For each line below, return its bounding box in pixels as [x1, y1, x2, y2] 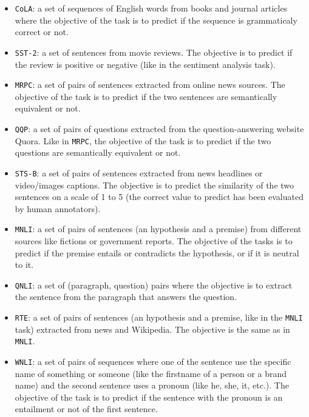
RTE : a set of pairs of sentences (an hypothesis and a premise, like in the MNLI [15, 310, 303, 323]
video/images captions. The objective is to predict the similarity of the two [15, 178, 294, 191]
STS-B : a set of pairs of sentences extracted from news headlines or [15, 166, 263, 179]
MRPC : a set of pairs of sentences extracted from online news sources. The [15, 78, 285, 91]
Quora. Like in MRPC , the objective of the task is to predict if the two [15, 134, 271, 147]
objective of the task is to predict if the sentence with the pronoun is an [15, 390, 283, 403]
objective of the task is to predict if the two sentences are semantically [15, 90, 277, 102]
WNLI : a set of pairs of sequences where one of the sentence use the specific [15, 355, 291, 367]
